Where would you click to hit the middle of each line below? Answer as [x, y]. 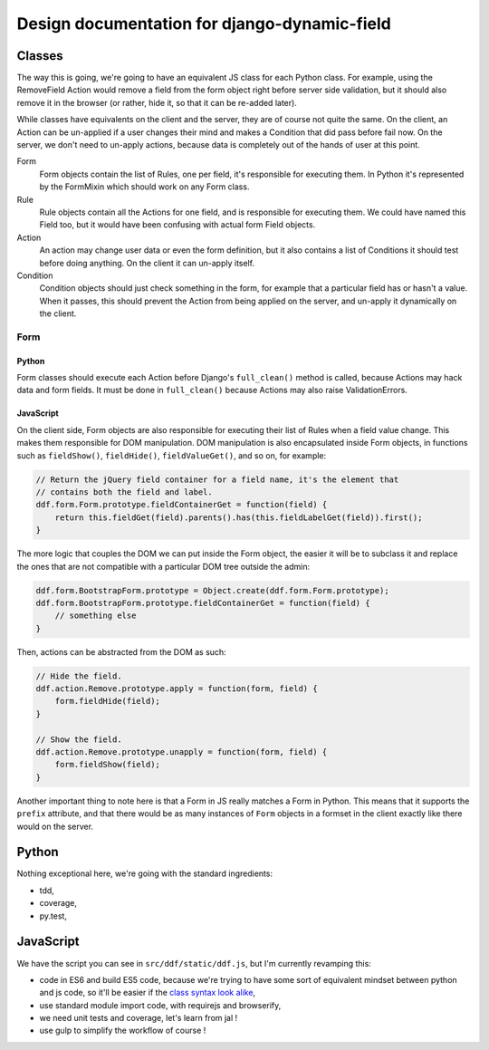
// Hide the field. [79, 676]
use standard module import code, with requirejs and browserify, [160, 1005]
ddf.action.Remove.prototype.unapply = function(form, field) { [182, 752]
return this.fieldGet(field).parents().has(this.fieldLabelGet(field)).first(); [239, 517]
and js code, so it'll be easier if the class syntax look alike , [148, 993]
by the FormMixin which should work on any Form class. [144, 187]
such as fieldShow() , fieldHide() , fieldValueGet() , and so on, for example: [172, 455]
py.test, [53, 916]
